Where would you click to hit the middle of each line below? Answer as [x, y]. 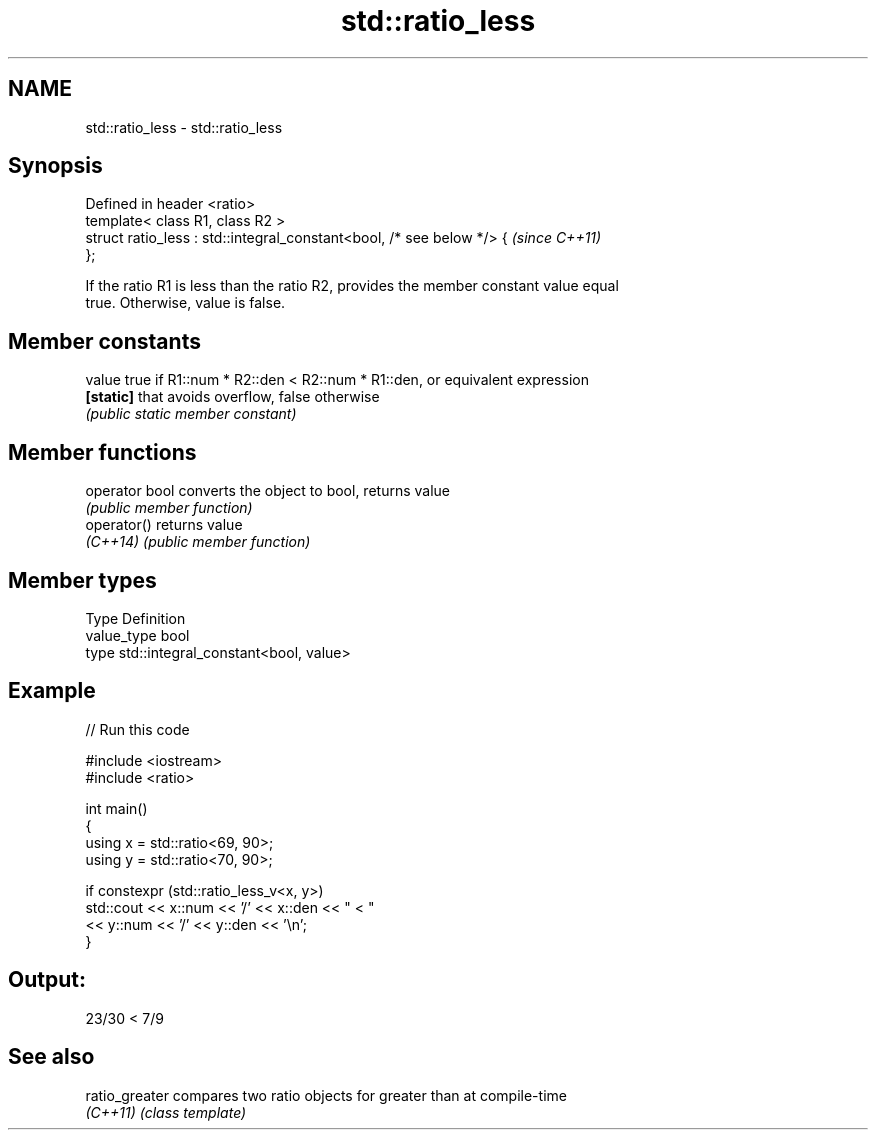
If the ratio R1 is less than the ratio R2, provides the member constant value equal [352, 286]
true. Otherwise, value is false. [185, 303]
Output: [47, 980]
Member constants [104, 341]
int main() [116, 808]
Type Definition [135, 618]
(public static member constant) [191, 414]
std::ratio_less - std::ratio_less [184, 127]
